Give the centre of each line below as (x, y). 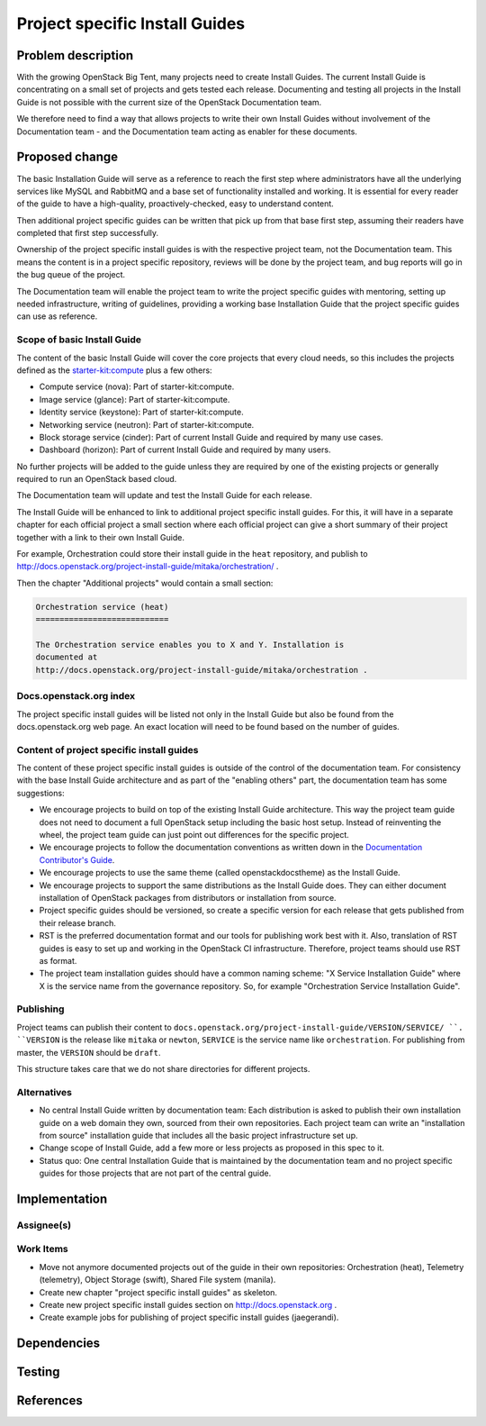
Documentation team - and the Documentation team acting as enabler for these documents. (187, 132)
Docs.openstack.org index (76, 696)
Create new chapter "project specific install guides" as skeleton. (158, 1292)
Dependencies (58, 1344)
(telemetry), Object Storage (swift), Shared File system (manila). (157, 1280)
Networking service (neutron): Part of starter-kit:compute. (147, 424)
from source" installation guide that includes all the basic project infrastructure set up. (199, 1135)
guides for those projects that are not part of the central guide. (155, 1173)
